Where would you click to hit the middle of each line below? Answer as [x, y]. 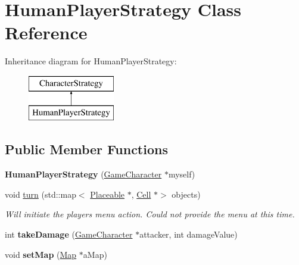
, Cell [141, 194]
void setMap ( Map [41, 254]
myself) [182, 174]
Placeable [108, 194]
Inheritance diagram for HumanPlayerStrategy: [91, 61]
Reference [46, 32]
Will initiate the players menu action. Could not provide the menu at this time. [150, 214]
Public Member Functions [86, 149]
